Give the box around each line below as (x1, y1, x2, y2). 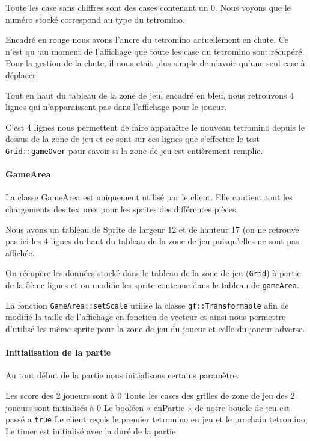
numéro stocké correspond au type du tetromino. (5, 13, 185, 25)
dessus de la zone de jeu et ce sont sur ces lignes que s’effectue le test (5, 132, 260, 145)
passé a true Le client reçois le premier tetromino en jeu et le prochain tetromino (5, 413, 306, 425)
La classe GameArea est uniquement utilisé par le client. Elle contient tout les (5, 191, 293, 203)
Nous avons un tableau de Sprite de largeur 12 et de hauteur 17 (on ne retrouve (5, 223, 299, 235)
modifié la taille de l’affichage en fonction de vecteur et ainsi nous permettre (5, 310, 286, 323)
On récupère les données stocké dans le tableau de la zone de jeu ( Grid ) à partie (5, 267, 301, 279)
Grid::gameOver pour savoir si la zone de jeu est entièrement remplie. (5, 144, 263, 156)
